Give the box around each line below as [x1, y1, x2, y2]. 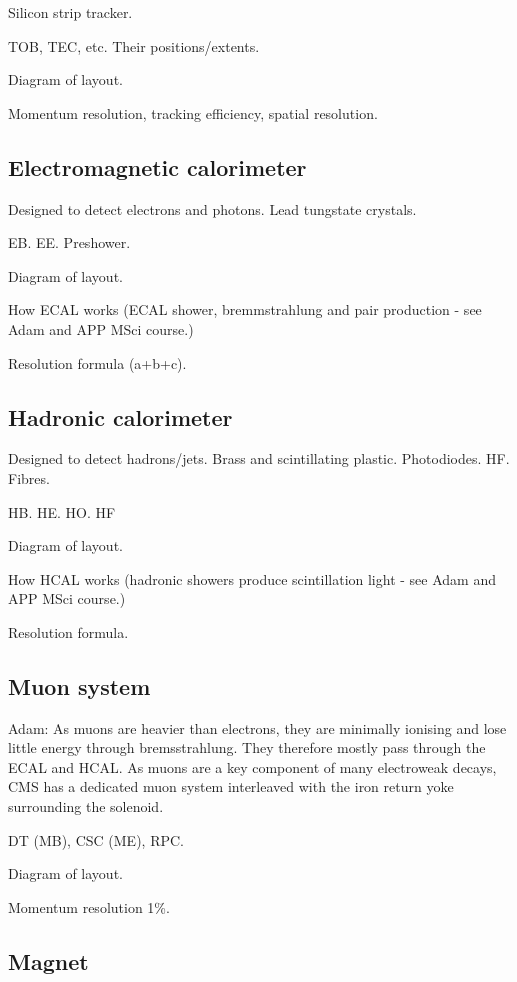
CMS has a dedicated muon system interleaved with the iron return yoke [8, 776, 454, 797]
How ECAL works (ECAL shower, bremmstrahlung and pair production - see [8, 299, 482, 320]
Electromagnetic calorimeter [8, 151, 307, 182]
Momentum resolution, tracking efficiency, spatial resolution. [8, 102, 378, 123]
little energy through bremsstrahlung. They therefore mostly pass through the [8, 737, 486, 758]
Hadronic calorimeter [8, 401, 233, 432]
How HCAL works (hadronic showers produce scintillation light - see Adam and [8, 568, 496, 589]
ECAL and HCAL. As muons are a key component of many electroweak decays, [8, 756, 497, 777]
